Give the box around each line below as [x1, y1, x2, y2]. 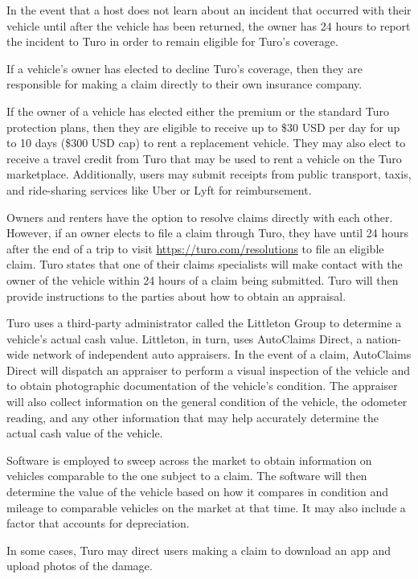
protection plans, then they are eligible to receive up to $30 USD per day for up [6, 118, 400, 135]
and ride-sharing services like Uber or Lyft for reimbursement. [6, 181, 312, 198]
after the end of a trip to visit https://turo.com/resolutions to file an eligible [6, 240, 384, 257]
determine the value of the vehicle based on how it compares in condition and [6, 483, 389, 500]
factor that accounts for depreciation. [6, 515, 190, 532]
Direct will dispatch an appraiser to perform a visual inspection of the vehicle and [6, 361, 410, 378]
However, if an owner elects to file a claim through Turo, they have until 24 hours [6, 224, 409, 241]
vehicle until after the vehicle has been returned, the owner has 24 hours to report [6, 17, 411, 34]
